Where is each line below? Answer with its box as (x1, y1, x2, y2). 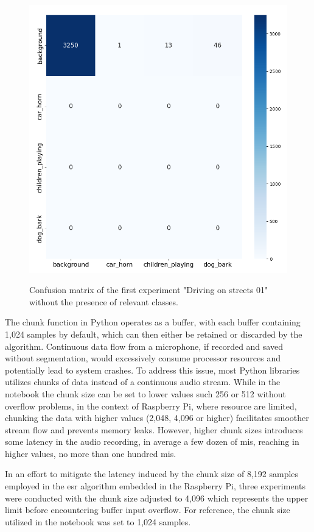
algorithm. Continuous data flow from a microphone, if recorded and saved (5, 339, 283, 352)
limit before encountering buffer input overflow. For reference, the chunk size (5, 503, 290, 516)
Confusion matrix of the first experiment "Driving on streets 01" (29, 283, 268, 296)
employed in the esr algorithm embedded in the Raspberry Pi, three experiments (5, 480, 305, 492)
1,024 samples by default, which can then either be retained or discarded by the (5, 327, 302, 340)
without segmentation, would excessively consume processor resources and (5, 352, 281, 364)
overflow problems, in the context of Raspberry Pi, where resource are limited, (5, 399, 297, 412)
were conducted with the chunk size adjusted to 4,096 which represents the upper (5, 491, 309, 504)
